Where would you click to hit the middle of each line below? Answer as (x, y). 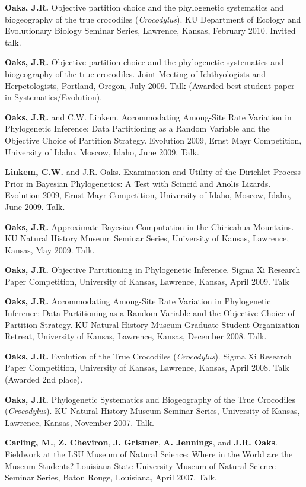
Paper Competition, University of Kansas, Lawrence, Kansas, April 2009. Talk (147, 281)
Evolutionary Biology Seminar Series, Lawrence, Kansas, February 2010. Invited (150, 31)
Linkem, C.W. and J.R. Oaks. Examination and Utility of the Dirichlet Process (153, 172)
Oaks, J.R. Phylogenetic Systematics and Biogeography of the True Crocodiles (150, 399)
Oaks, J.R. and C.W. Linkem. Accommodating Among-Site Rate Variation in (148, 117)
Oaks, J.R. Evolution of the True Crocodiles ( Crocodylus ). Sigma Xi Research (148, 356)
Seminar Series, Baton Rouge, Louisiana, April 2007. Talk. (111, 477)
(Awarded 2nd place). (44, 379)
